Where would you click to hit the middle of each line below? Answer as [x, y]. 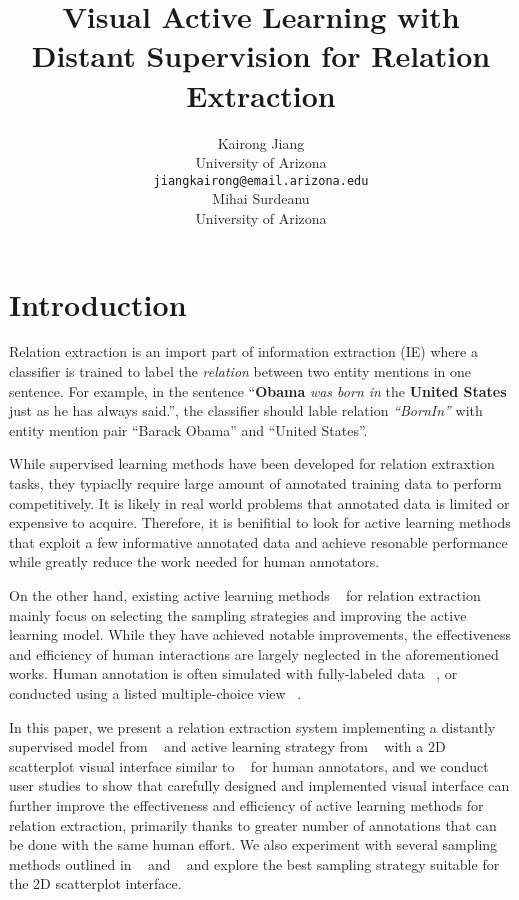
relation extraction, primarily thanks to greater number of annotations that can [253, 824]
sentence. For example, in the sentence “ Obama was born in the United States [258, 390]
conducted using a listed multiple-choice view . [155, 692]
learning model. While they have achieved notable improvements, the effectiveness [260, 634]
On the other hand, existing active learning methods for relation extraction [245, 595]
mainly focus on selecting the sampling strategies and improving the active [238, 614]
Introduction [98, 303]
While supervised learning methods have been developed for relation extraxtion [252, 463]
